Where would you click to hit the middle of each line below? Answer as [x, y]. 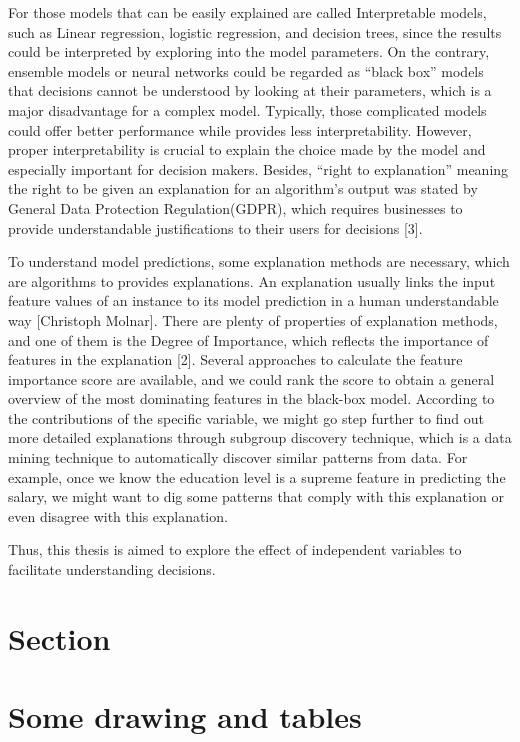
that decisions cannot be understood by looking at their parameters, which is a [250, 90]
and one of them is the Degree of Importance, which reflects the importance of [248, 339]
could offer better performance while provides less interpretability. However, [240, 129]
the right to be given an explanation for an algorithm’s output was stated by [243, 188]
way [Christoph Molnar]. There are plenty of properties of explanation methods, [253, 319]
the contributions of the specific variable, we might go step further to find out [246, 417]
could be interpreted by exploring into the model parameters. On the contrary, [249, 51]
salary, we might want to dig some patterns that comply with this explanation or [256, 496]
